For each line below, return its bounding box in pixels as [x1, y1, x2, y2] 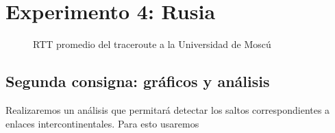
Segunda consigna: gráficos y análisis [5, 71, 270, 92]
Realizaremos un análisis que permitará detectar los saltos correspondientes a [5, 102, 330, 117]
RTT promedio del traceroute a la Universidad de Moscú [33, 37, 271, 51]
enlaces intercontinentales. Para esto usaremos [5, 116, 199, 130]
